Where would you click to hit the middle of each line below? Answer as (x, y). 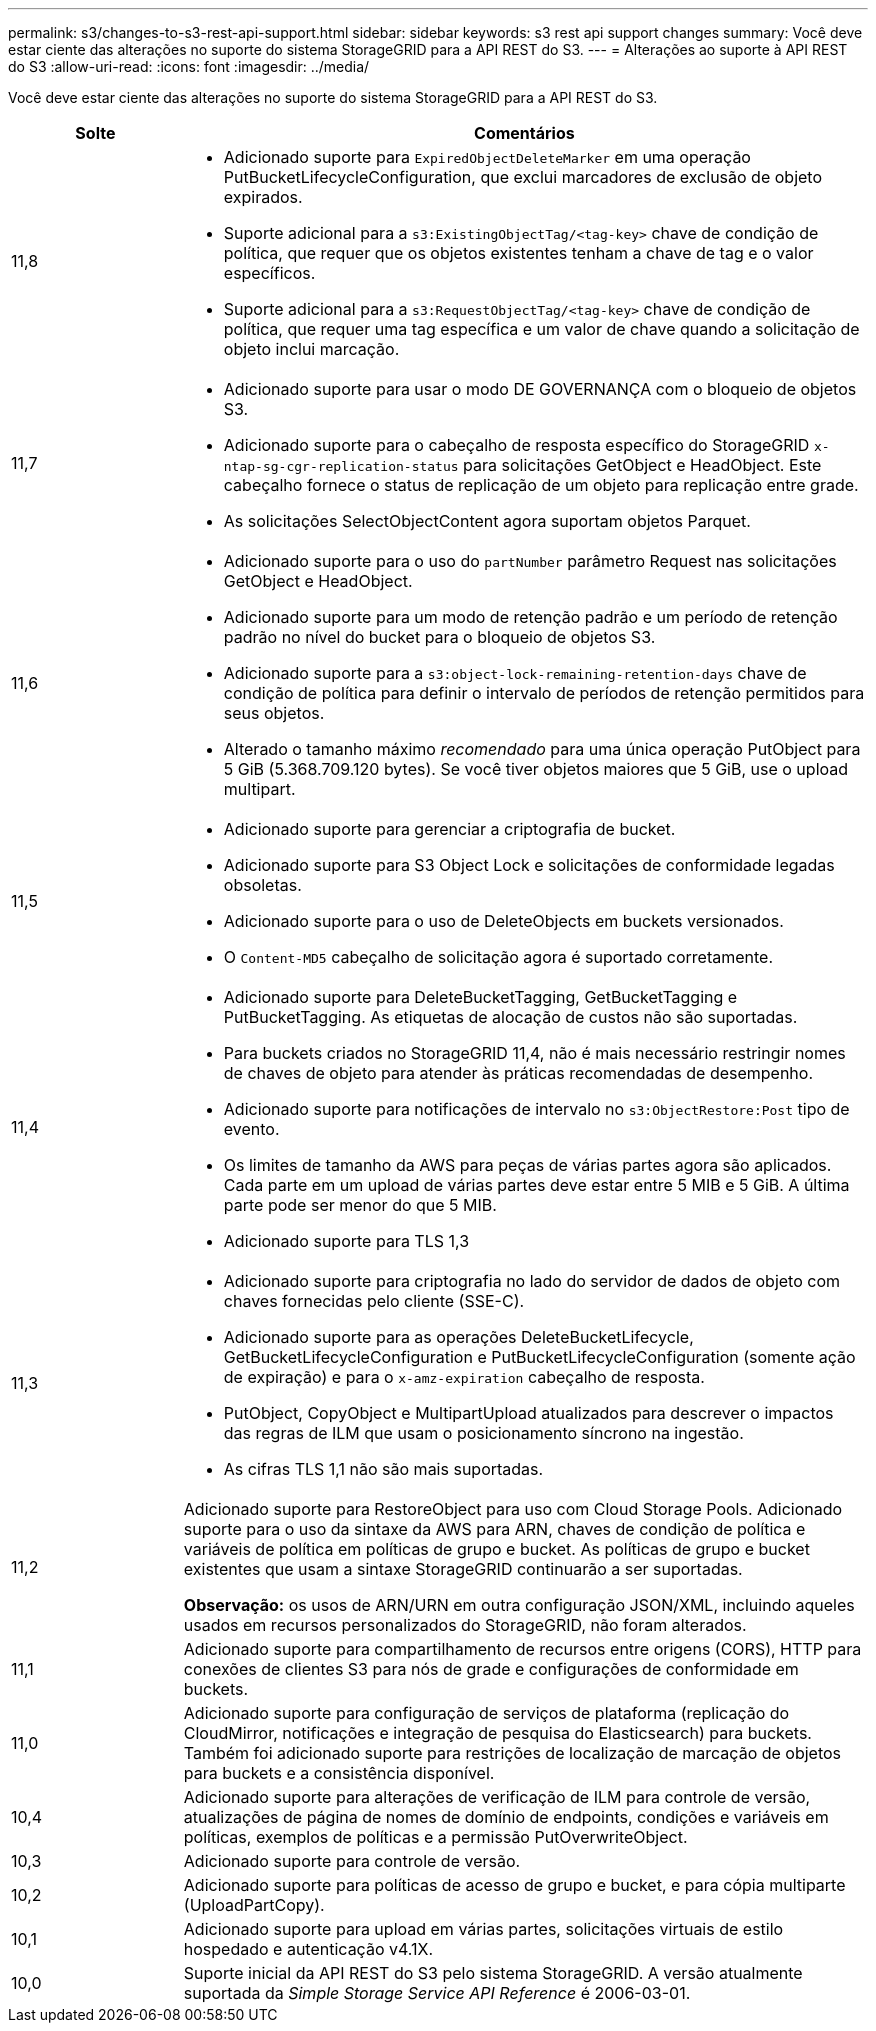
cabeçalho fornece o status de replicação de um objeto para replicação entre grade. (541, 485)
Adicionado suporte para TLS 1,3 (346, 1241)
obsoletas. (262, 885)
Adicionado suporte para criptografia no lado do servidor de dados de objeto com (532, 1281)
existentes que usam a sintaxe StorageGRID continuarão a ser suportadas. (463, 1569)
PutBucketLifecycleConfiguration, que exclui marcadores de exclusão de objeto (522, 177)
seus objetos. (274, 713)
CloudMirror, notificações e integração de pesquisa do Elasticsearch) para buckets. (497, 1733)
